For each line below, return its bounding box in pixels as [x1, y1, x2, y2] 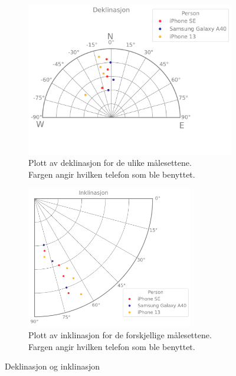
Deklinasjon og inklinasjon [5, 360, 100, 372]
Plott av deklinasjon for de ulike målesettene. [28, 156, 192, 169]
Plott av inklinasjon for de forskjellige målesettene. [28, 329, 212, 341]
